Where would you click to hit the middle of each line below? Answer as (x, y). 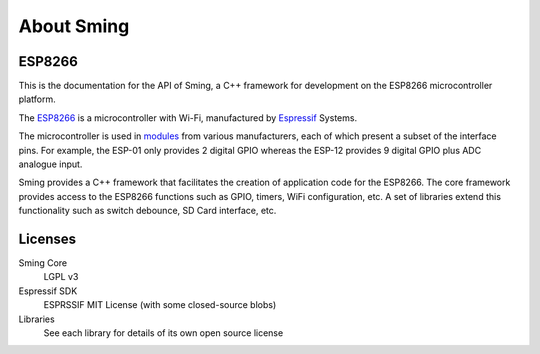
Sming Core (43, 263)
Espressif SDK (48, 291)
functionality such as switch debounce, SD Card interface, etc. (147, 211)
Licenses (47, 239)
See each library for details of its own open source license (163, 333)
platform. (37, 99)
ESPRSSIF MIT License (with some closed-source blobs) (160, 305)
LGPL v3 (61, 277)
